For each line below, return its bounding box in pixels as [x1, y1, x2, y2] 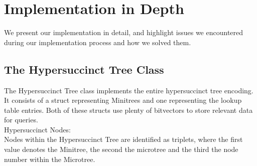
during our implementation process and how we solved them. [4, 37, 191, 47]
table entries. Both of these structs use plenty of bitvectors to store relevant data [4, 104, 253, 115]
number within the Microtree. [4, 153, 95, 164]
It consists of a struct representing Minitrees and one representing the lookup [4, 95, 242, 105]
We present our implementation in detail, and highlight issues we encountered [4, 27, 243, 38]
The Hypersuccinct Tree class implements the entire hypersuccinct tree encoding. [4, 85, 253, 95]
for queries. [4, 114, 38, 125]
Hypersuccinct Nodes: [4, 124, 71, 134]
